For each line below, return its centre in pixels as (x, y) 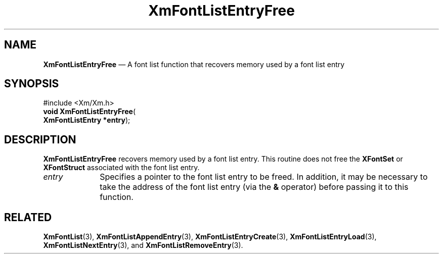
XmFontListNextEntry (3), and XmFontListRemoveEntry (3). (143, 245)
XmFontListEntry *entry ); (87, 120)
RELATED (28, 217)
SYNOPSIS (32, 84)
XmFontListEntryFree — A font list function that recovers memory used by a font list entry (194, 64)
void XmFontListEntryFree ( (89, 112)
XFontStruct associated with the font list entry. (121, 168)
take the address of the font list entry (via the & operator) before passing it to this (254, 187)
